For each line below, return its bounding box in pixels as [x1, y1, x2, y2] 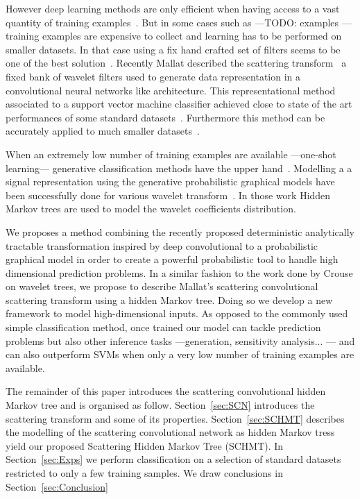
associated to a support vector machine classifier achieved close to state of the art [6, 96, 352, 111]
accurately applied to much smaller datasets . [6, 124, 200, 138]
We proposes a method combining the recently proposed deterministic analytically [6, 224, 354, 239]
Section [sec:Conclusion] [6, 479, 108, 493]
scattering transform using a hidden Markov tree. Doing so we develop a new [6, 292, 333, 307]
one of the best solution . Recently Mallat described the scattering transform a [6, 56, 347, 70]
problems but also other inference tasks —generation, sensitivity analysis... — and [6, 333, 355, 348]
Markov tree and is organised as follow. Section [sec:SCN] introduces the [6, 398, 315, 412]
